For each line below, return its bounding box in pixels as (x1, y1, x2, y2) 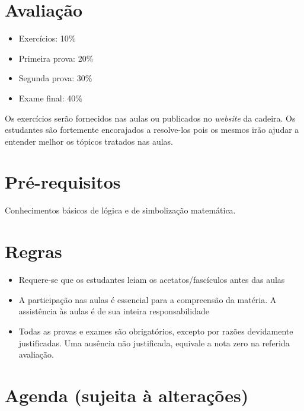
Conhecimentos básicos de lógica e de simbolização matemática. (5, 204, 236, 216)
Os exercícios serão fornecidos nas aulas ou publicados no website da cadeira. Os (5, 111, 296, 124)
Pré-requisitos (5, 170, 121, 194)
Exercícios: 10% (18, 32, 76, 44)
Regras (5, 239, 62, 263)
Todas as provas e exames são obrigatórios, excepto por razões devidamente (18, 324, 293, 337)
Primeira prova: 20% (18, 52, 94, 64)
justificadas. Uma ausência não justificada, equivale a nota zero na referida (18, 336, 290, 349)
